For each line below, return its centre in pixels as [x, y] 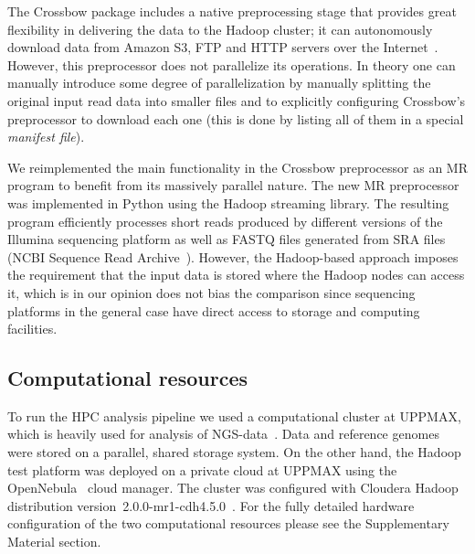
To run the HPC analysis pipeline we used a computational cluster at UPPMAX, [234, 415]
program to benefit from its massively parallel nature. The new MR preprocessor [233, 185]
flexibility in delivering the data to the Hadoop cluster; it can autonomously [220, 29]
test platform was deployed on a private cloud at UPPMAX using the [202, 469]
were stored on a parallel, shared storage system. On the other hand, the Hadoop [234, 452]
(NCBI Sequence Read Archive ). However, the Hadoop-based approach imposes [233, 256]
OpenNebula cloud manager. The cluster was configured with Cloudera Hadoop [233, 488]
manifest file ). [46, 137]
